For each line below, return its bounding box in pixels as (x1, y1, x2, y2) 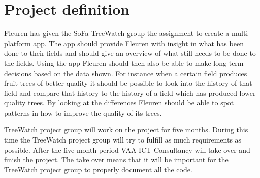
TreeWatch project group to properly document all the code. (4, 164, 192, 174)
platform (4, 38, 31, 48)
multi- (231, 28, 250, 39)
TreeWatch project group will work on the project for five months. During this (4, 124, 248, 135)
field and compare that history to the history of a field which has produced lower (4, 87, 256, 98)
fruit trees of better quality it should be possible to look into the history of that (4, 78, 252, 88)
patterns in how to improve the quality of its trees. (4, 107, 162, 118)
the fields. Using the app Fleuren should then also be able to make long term (4, 57, 244, 68)
